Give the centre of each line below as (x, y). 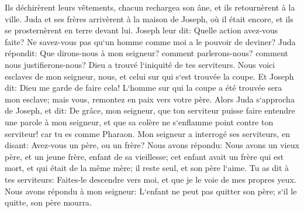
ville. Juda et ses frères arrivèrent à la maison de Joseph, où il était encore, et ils (149, 18)
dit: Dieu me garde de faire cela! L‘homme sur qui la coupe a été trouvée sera (144, 88)
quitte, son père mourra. (48, 202)
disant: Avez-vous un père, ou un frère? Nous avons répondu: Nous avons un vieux (152, 145)
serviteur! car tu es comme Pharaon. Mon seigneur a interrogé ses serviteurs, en (147, 133)
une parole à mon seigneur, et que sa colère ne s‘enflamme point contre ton (139, 122)
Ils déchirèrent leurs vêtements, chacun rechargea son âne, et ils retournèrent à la (150, 7)
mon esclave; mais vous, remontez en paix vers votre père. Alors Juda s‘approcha (150, 99)
